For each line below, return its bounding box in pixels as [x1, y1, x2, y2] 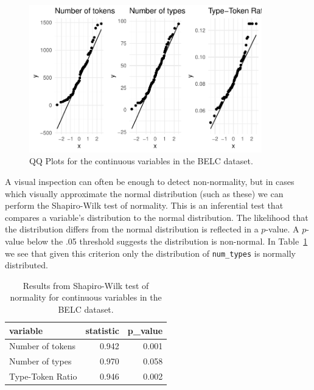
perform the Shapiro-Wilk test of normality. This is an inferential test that [5, 199, 284, 212]
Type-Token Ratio [9, 370, 77, 383]
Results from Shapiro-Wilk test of [23, 279, 149, 291]
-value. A [265, 223, 299, 235]
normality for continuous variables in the [10, 291, 162, 304]
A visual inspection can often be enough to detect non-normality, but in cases [5, 175, 295, 188]
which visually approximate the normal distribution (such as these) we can [5, 187, 284, 200]
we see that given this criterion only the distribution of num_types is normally [5, 246, 296, 259]
